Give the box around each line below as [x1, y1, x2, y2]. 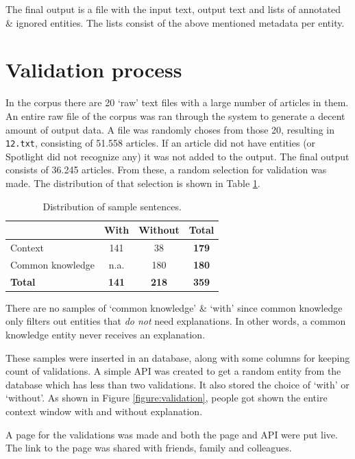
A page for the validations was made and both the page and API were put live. [5, 427, 338, 441]
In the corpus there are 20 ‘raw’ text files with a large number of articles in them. [5, 95, 349, 110]
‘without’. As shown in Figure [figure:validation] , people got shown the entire [5, 390, 328, 405]
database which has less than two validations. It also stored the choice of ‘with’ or [5, 377, 350, 391]
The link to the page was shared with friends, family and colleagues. [5, 441, 292, 455]
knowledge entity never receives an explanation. [5, 327, 206, 341]
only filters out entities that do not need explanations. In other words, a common [5, 314, 346, 328]
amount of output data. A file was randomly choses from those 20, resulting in [5, 122, 335, 136]
